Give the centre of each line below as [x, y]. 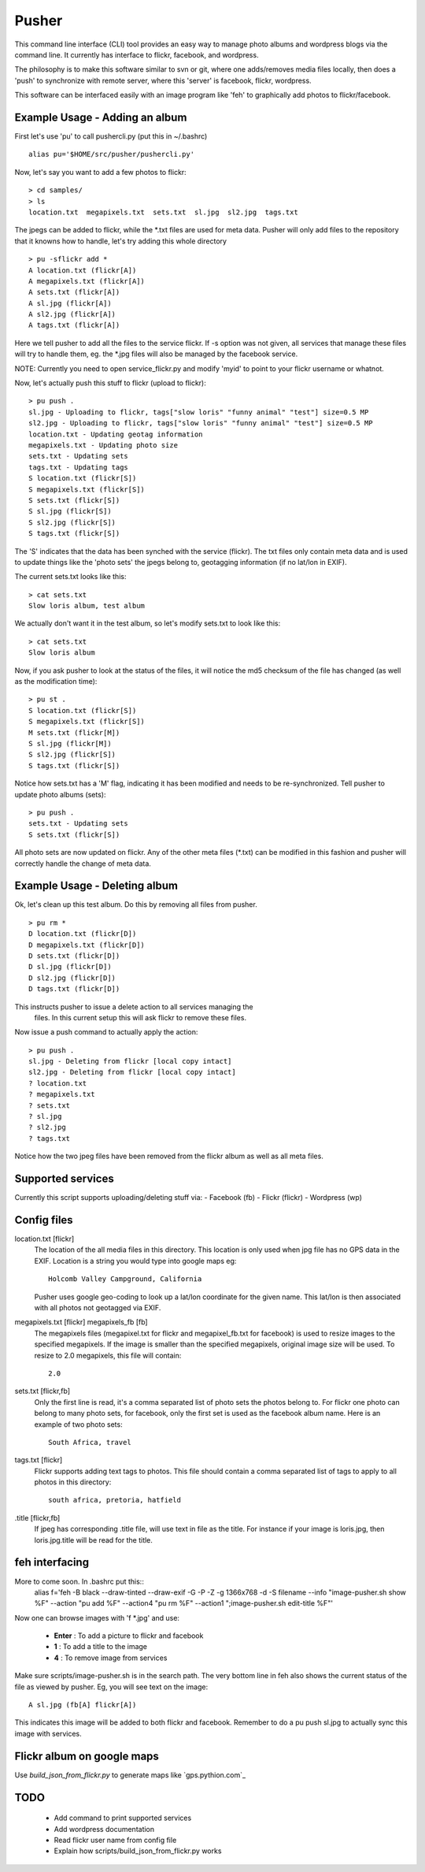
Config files [44, 1220]
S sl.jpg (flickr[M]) [70, 743]
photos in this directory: [73, 1482]
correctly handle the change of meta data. [83, 864]
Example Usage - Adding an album [101, 117]
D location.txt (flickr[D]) [83, 934]
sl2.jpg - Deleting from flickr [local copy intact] [132, 1072]
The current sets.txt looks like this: [70, 577]
